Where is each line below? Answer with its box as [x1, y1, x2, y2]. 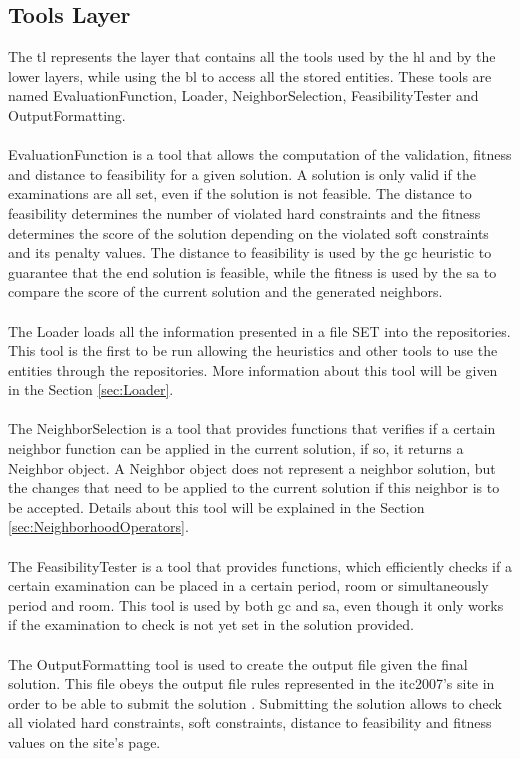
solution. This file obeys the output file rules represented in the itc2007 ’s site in [8, 673, 495, 694]
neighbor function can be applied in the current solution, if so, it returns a [8, 438, 464, 459]
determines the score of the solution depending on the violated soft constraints [8, 222, 489, 243]
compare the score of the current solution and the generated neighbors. [8, 281, 443, 302]
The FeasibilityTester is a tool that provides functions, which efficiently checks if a [8, 555, 512, 576]
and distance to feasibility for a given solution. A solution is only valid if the [8, 163, 476, 184]
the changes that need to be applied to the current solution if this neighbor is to [8, 477, 500, 498]
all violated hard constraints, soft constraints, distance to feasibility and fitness [8, 712, 492, 733]
